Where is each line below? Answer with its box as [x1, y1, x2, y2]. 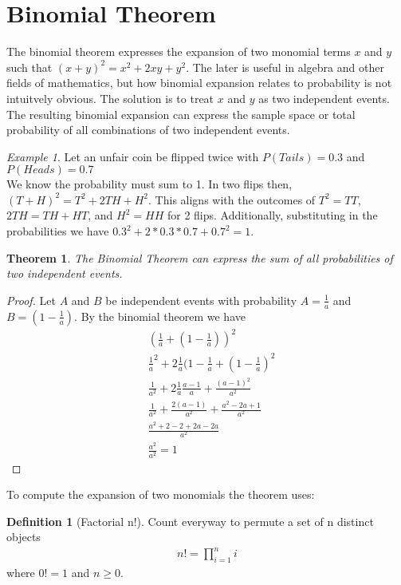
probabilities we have [6, 223, 109, 239]
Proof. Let [6, 291, 56, 308]
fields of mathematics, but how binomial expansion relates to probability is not [6, 74, 392, 91]
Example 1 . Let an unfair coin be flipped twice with [6, 148, 259, 164]
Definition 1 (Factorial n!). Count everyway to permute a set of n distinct [6, 512, 374, 529]
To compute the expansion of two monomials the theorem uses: [6, 486, 315, 503]
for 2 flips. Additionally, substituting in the [167, 207, 378, 223]
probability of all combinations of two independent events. [6, 121, 290, 138]
